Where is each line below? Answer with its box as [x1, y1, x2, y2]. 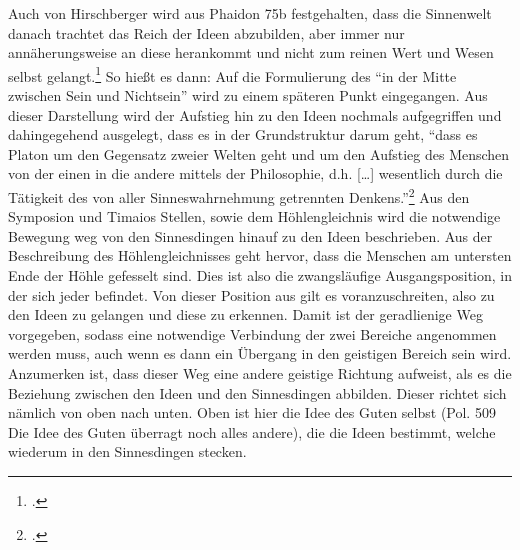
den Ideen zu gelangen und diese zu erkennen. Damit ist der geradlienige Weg [8, 304, 483, 325]
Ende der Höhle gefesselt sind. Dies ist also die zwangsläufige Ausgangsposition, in [8, 265, 513, 286]
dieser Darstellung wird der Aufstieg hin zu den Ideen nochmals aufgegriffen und [8, 104, 502, 125]
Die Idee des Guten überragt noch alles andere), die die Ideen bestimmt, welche [8, 421, 496, 442]
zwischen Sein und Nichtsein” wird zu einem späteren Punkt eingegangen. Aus [8, 85, 488, 106]
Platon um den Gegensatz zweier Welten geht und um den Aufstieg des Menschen [8, 143, 510, 164]
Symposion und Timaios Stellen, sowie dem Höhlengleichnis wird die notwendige [8, 206, 501, 227]
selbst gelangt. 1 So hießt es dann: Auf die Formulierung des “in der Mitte [8, 62, 457, 86]
